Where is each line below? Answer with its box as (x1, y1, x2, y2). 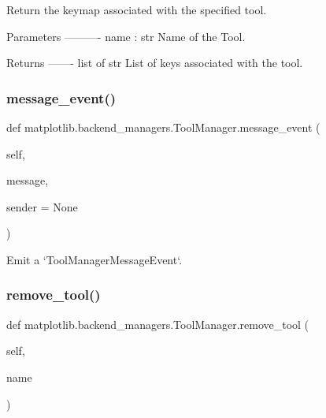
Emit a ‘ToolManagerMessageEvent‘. (6, 251, 183, 267)
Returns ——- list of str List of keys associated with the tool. (6, 54, 303, 71)
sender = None (6, 198, 78, 215)
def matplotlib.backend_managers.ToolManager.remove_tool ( (6, 315, 309, 332)
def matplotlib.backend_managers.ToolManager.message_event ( (6, 119, 320, 135)
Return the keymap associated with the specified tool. (6, 2, 267, 17)
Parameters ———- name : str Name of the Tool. (6, 28, 246, 44)
